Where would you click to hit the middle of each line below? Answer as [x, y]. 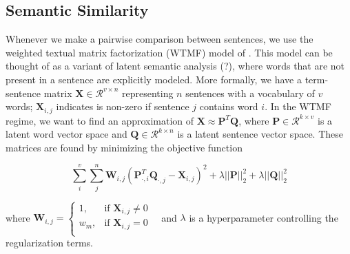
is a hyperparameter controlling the [264, 217]
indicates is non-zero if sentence [123, 106]
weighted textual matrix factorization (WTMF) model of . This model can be [169, 52]
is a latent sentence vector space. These [260, 134]
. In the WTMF [298, 106]
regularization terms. [49, 243]
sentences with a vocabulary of [250, 93]
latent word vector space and [66, 134]
